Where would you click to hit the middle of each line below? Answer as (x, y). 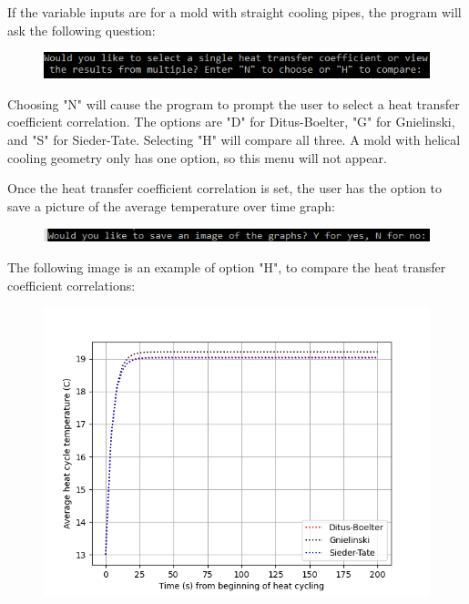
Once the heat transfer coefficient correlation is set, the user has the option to (224, 188)
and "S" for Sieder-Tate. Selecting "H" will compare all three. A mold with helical (234, 140)
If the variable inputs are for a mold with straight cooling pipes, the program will (234, 12)
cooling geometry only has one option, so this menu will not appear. (197, 157)
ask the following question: (82, 30)
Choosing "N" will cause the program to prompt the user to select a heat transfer (234, 103)
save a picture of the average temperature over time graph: (171, 205)
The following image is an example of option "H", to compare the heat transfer (227, 267)
